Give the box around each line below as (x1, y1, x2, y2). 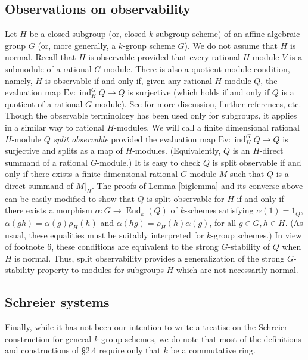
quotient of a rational (5, 97, 83, 110)
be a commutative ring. (170, 344, 256, 356)
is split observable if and (212, 156, 301, 168)
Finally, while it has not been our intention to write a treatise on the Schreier (5, 321, 288, 333)
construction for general (5, 332, 92, 345)
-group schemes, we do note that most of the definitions (98, 332, 301, 345)
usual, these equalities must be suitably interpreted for (5, 228, 204, 241)
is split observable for (147, 192, 225, 204)
